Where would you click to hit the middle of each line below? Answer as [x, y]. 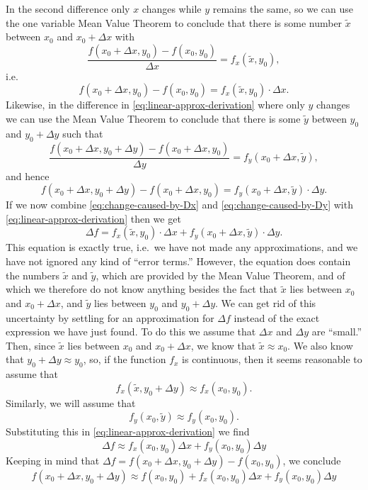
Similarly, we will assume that [71, 402]
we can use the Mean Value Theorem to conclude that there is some [153, 118]
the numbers [33, 275]
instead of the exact [277, 317]
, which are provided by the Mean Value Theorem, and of [220, 275]
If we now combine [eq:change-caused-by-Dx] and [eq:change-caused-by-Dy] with [179, 205]
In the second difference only [68, 9]
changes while [172, 9]
